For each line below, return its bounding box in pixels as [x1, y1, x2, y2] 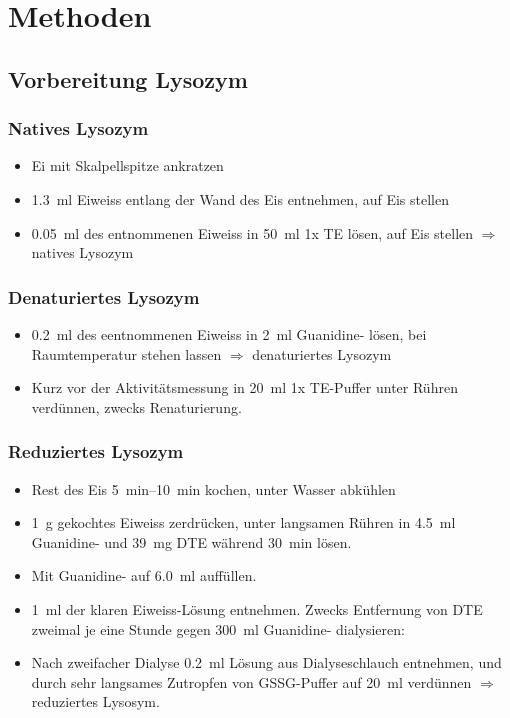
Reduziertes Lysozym [8, 439, 184, 464]
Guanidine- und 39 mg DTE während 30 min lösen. [31, 531, 352, 552]
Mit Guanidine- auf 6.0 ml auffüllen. [31, 565, 257, 586]
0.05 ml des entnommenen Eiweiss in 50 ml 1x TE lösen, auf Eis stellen [31, 222, 474, 243]
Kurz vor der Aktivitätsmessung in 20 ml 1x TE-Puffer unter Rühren [31, 377, 458, 398]
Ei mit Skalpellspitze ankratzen [31, 155, 224, 176]
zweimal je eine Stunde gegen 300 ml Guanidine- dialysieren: [31, 618, 405, 639]
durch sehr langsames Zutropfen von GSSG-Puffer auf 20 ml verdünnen [31, 671, 472, 692]
